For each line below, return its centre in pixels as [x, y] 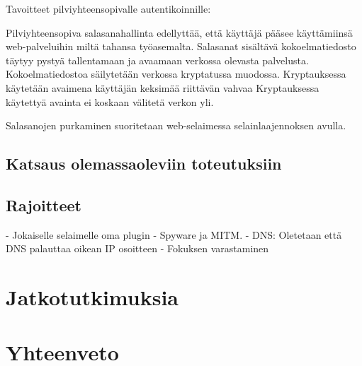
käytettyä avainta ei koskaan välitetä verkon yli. [110, 101]
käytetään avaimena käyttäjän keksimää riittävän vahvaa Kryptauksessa [163, 87]
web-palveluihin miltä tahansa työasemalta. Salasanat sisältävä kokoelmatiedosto [181, 46]
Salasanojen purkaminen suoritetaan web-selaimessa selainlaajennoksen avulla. [176, 125]
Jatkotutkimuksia [92, 297]
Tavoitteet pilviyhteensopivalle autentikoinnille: [108, 8]
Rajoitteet [44, 205]
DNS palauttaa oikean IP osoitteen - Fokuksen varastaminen [137, 248]
